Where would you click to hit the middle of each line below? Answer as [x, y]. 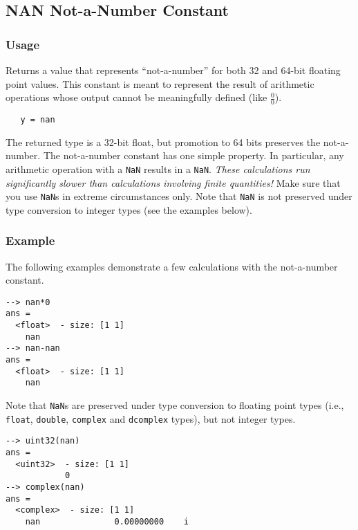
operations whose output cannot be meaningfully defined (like [136, 97]
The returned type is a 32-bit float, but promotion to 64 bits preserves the [163, 141]
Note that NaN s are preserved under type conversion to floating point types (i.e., [175, 405]
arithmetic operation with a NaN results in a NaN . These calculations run [158, 168]
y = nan [38, 120]
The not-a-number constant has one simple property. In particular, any [194, 155]
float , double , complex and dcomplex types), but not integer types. [151, 418]
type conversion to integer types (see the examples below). [129, 209]
